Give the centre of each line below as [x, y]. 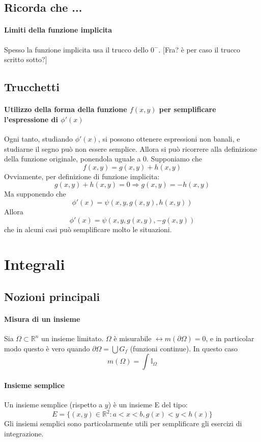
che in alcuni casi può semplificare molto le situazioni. [88, 229]
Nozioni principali [52, 296]
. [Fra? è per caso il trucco [199, 49]
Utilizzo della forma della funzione [66, 109]
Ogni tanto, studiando [39, 138]
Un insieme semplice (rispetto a [53, 405]
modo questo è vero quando [47, 348]
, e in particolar [230, 338]
